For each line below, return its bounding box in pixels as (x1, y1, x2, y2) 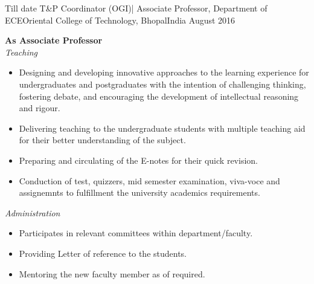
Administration (5, 206, 60, 219)
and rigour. (19, 102, 60, 114)
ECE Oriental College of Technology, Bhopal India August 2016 (5, 13, 235, 26)
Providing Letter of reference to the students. (19, 247, 187, 259)
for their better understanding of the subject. (19, 134, 186, 146)
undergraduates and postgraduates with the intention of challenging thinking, (19, 77, 306, 90)
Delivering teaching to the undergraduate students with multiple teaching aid (19, 121, 306, 134)
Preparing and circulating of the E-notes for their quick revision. (19, 153, 258, 166)
